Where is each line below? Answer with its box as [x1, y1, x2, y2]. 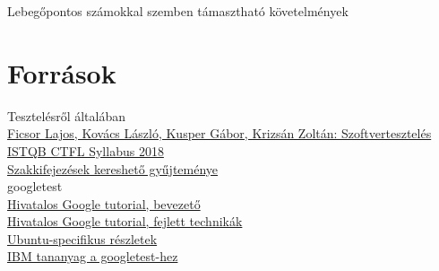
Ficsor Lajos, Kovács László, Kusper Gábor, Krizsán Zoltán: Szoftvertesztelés [7, 124, 432, 143]
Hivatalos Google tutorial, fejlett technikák [7, 212, 243, 231]
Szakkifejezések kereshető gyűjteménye [7, 159, 219, 178]
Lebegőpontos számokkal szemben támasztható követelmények [7, 2, 349, 20]
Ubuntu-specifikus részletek [7, 229, 158, 248]
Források [7, 54, 116, 91]
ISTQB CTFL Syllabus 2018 [7, 141, 164, 160]
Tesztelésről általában [7, 106, 126, 125]
